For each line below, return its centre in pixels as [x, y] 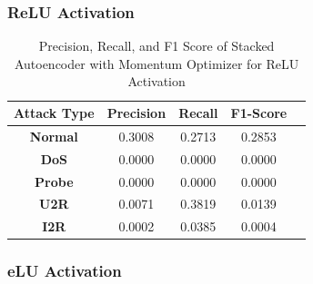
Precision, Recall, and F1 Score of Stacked [156, 46]
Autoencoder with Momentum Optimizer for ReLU [156, 63]
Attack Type [54, 113]
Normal [54, 136]
